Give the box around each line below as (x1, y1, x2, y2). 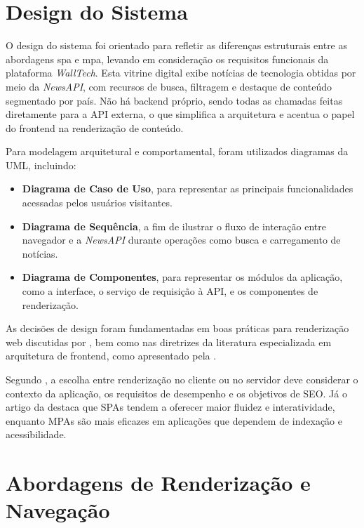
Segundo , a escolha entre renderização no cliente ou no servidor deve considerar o (6, 372, 358, 386)
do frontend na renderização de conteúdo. (6, 120, 184, 135)
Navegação (6, 496, 110, 524)
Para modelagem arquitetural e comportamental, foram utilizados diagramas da (6, 144, 349, 159)
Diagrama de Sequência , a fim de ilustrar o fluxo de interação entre (22, 218, 326, 233)
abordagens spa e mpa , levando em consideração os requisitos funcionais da (6, 51, 329, 66)
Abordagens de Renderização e (6, 468, 311, 497)
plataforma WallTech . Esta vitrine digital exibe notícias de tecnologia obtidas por (6, 65, 356, 80)
